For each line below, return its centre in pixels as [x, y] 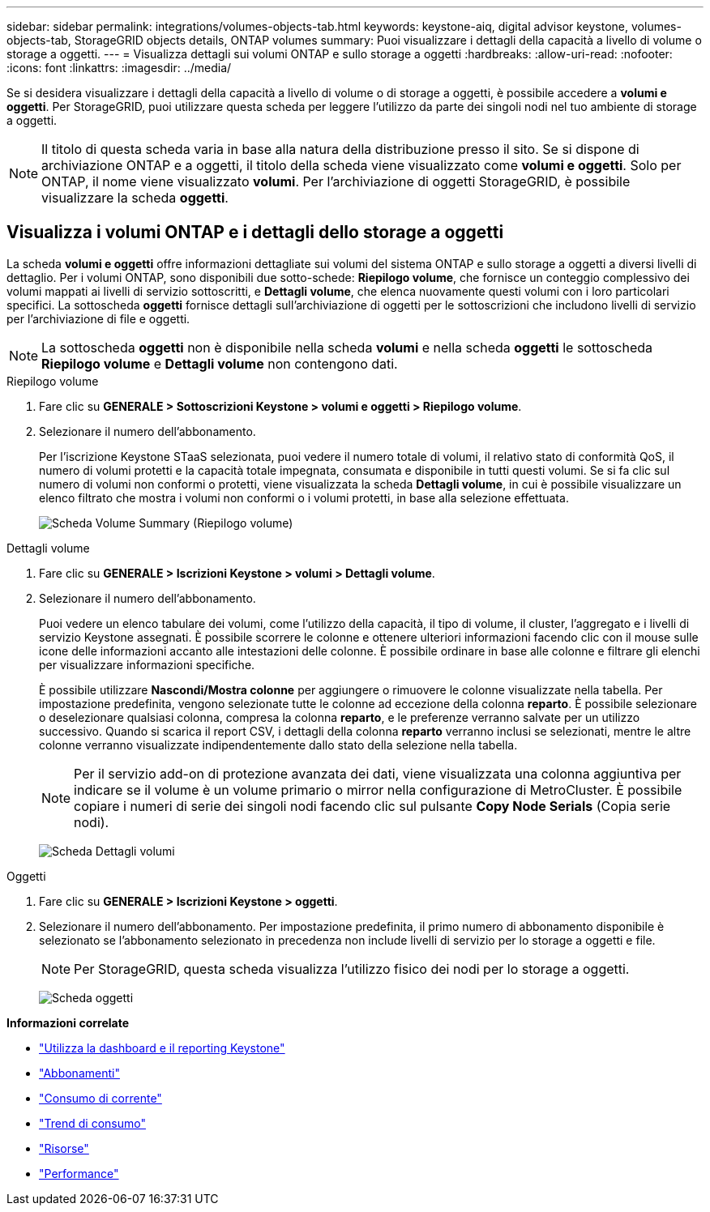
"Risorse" [64, 1148]
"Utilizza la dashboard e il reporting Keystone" [162, 1048]
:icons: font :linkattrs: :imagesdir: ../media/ [119, 68]
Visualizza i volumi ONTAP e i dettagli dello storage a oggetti [255, 233]
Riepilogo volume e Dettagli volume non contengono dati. [220, 363]
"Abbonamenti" [79, 1073]
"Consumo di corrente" [101, 1098]
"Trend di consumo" [92, 1123]
